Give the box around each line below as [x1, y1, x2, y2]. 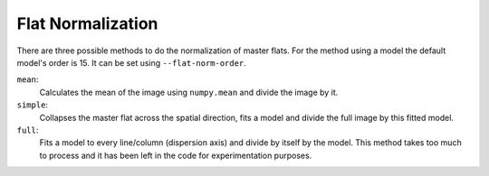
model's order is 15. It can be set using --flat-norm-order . [16, 57, 246, 68]
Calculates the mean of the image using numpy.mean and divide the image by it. [39, 87, 339, 97]
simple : [16, 99, 49, 110]
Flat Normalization [16, 14, 158, 33]
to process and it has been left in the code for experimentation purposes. [39, 150, 312, 161]
